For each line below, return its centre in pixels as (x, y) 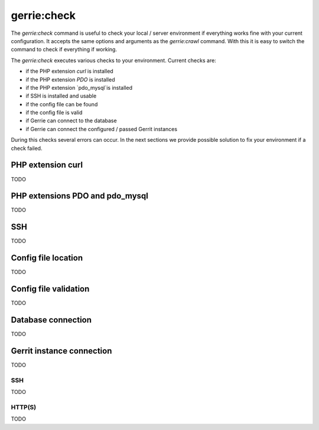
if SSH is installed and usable (61, 96)
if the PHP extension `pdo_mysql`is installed (79, 87)
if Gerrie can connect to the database (71, 120)
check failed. (27, 148)
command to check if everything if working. (64, 50)
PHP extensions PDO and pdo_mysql (80, 196)
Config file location (47, 258)
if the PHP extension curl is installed (69, 71)
